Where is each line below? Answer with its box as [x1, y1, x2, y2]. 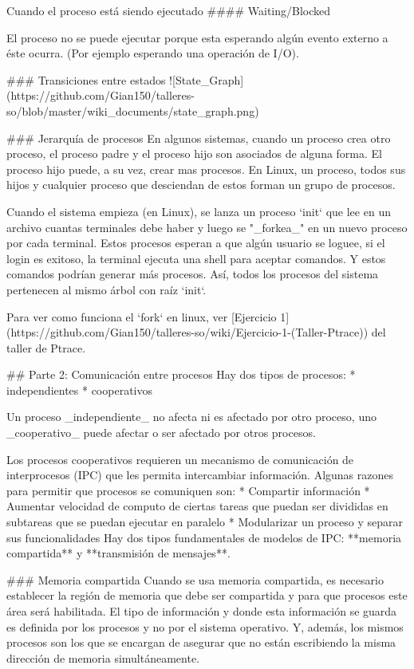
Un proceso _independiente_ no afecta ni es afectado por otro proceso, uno [6, 408, 377, 425]
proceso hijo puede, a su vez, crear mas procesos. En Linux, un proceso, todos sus [6, 160, 406, 177]
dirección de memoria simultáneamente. [6, 649, 200, 666]
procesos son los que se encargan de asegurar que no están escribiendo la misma [6, 634, 396, 651]
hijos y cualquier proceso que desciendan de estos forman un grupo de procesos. [6, 176, 396, 193]
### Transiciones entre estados [6, 71, 166, 88]
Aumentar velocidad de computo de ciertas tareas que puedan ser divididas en [6, 498, 388, 514]
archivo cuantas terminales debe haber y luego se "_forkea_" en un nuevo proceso [6, 218, 408, 235]
